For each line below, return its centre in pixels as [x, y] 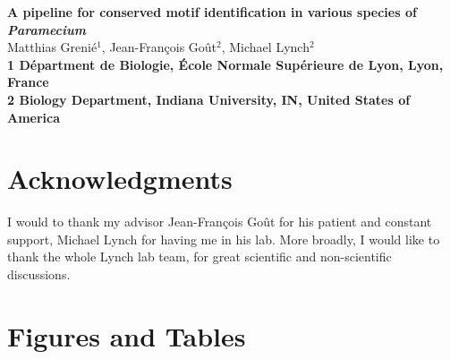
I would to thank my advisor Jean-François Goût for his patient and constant [220, 222]
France [28, 82]
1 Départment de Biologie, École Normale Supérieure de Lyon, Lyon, [225, 64]
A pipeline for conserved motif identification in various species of [212, 12]
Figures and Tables [127, 335]
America [34, 117]
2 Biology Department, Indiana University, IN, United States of [209, 99]
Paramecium [47, 29]
